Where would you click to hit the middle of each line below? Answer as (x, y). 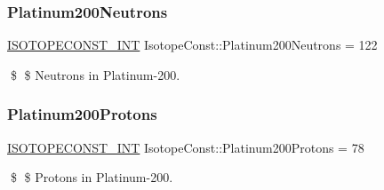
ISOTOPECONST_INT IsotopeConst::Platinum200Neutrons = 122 (192, 45)
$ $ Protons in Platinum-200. (92, 177)
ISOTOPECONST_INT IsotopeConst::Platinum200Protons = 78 (186, 147)
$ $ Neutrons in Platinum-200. (95, 74)
